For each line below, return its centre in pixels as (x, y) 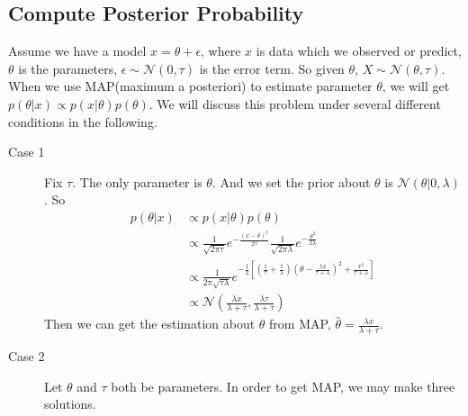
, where (221, 51)
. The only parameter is (137, 181)
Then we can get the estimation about (150, 324)
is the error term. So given (272, 68)
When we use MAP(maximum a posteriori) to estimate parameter (190, 86)
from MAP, (300, 324)
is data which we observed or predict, (359, 51)
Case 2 (27, 356)
